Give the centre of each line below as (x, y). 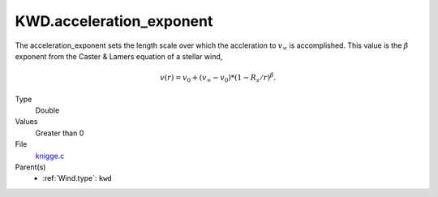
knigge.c (50, 156)
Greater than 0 (60, 133)
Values (26, 122)
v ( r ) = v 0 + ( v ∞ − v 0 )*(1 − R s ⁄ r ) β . (218, 78)
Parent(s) (30, 167)
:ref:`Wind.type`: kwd (77, 178)
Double (47, 110)
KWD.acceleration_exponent (114, 21)
